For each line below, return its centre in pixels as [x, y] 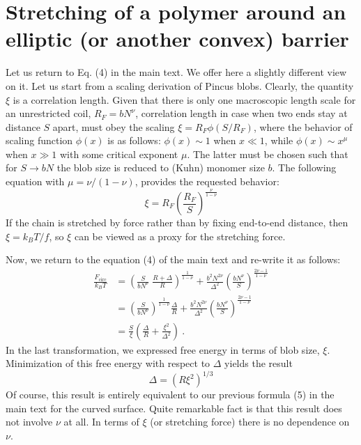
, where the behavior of [303, 126]
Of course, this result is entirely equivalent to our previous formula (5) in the [170, 395]
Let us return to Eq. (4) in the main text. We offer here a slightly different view [176, 72]
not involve [29, 422]
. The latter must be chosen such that [268, 154]
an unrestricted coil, [48, 113]
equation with [35, 181]
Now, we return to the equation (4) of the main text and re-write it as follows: [173, 259]
